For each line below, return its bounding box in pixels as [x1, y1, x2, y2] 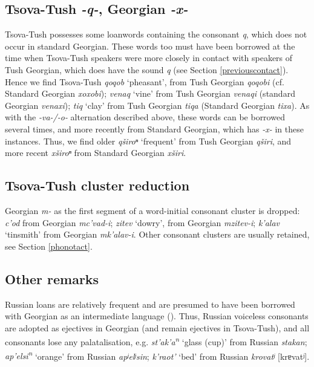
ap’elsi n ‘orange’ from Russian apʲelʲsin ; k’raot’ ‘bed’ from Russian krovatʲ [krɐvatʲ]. [5, 348, 310, 362]
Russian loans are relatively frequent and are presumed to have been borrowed [5, 297, 295, 310]
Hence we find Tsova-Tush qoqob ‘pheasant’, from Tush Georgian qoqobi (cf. [5, 75, 284, 88]
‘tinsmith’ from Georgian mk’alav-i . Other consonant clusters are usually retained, [5, 228, 310, 241]
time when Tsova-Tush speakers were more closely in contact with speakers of [5, 51, 293, 64]
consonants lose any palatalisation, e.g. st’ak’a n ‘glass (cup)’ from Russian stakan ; [5, 334, 307, 348]
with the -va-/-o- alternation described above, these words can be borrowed [5, 111, 285, 123]
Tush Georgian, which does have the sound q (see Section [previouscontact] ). [5, 63, 289, 76]
